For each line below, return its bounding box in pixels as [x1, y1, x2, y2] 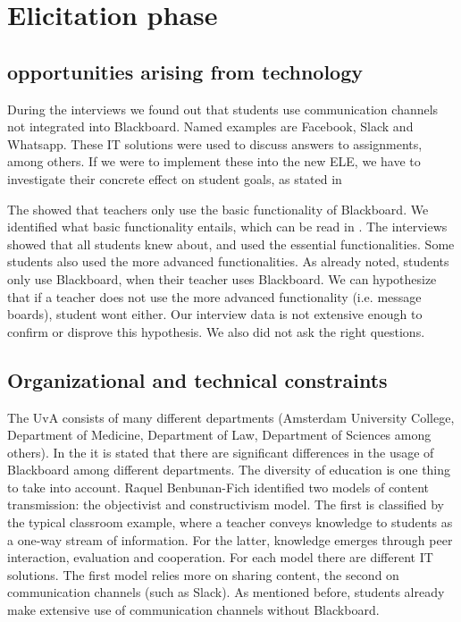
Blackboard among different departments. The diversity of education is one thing [7, 460, 451, 479]
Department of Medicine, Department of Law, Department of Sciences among [7, 425, 432, 444]
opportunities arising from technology [7, 57, 364, 85]
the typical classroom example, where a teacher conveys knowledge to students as [7, 513, 453, 532]
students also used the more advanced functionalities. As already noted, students [7, 252, 449, 271]
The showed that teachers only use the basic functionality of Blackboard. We [7, 199, 429, 218]
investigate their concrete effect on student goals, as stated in [7, 169, 342, 188]
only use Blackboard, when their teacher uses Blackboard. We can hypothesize [7, 269, 437, 288]
